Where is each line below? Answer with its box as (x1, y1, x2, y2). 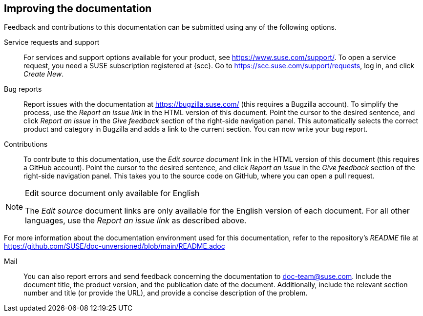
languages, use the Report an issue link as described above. (25, 216, 247, 226)
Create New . (23, 70, 64, 79)
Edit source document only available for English (25, 188, 200, 198)
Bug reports (4, 85, 42, 94)
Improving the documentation (4, 2, 152, 15)
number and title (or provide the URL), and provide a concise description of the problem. (23, 289, 308, 297)
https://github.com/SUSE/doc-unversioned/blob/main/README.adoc (4, 242, 225, 251)
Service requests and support (4, 38, 100, 47)
